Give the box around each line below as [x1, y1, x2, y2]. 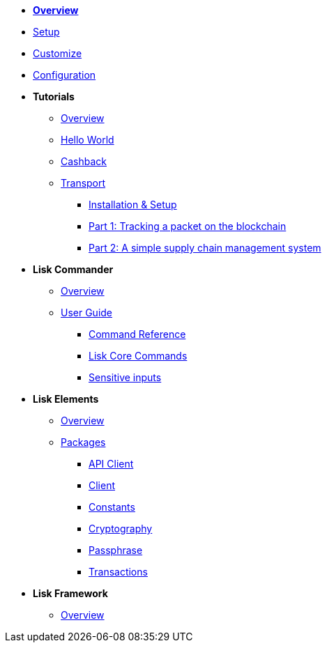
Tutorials [33, 91, 75, 102]
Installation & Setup [89, 199, 177, 210]
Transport [61, 177, 106, 189]
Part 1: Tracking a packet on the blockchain [89, 220, 287, 232]
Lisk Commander [33, 263, 114, 275]
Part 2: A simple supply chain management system [89, 242, 321, 254]
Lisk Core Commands [89, 350, 188, 362]
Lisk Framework [33, 587, 108, 599]
